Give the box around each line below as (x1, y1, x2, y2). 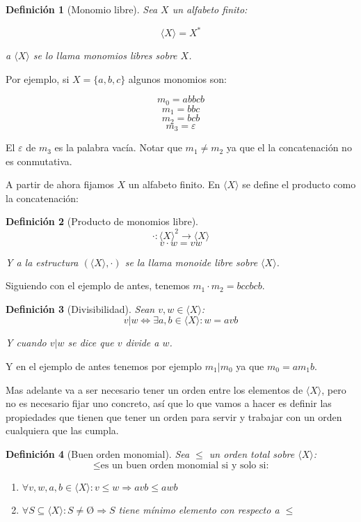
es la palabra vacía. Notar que (54, 140, 182, 155)
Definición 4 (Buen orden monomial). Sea (6, 446, 190, 461)
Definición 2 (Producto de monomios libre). (6, 214, 198, 229)
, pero (321, 382, 346, 397)
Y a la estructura (6, 254, 79, 269)
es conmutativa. (6, 153, 72, 168)
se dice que (67, 335, 114, 350)
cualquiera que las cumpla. (6, 423, 119, 438)
